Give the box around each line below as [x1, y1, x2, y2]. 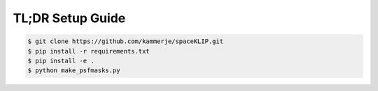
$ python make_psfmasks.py [27, 67, 120, 74]
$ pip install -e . [27, 56, 94, 65]
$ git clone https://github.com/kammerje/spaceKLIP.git [27, 38, 224, 45]
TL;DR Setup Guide [13, 10, 126, 26]
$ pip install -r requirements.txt [27, 47, 150, 55]
